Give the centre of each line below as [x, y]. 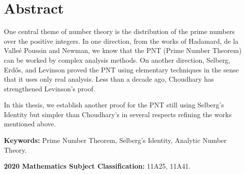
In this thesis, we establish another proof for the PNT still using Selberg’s [114, 105]
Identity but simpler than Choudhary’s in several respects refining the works [118, 114]
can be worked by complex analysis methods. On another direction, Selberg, [117, 60]
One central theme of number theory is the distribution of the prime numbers [119, 31]
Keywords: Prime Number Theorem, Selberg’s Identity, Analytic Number [115, 140]
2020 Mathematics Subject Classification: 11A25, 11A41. [97, 166]
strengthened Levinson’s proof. [50, 88]
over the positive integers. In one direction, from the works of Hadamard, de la [121, 41]
